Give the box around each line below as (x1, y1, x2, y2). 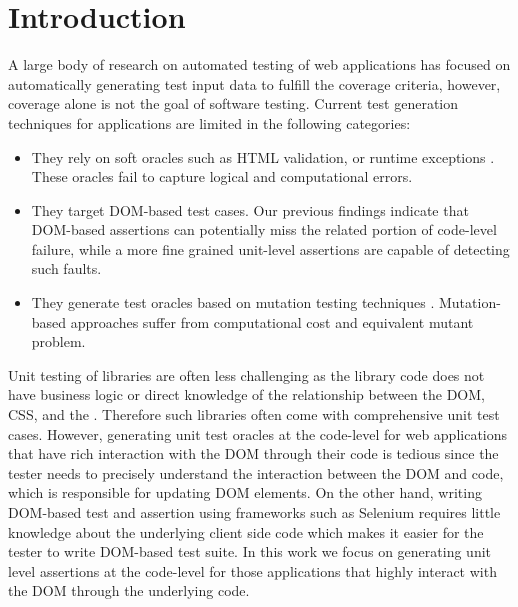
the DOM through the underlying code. (8, 580, 250, 601)
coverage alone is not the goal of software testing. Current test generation (8, 93, 459, 114)
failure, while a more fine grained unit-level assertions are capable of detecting (31, 238, 510, 259)
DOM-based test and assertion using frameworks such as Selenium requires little (8, 502, 501, 522)
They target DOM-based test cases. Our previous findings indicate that (31, 199, 469, 220)
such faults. (31, 258, 102, 279)
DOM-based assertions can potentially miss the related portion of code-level (31, 219, 497, 240)
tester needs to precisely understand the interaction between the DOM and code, (8, 462, 504, 483)
